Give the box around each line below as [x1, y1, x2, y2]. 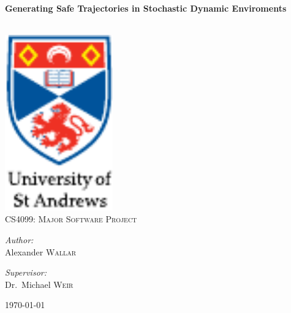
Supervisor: [5, 266, 47, 279]
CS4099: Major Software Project [5, 213, 137, 225]
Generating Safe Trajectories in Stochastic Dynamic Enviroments [5, 1, 287, 14]
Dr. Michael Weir [5, 277, 74, 290]
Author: [5, 233, 34, 246]
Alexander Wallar [5, 245, 77, 258]
